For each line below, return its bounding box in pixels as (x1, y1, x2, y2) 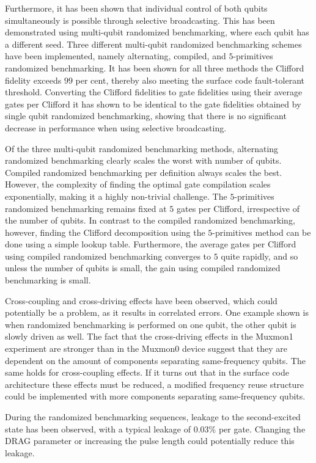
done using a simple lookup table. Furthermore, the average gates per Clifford (5, 238, 296, 250)
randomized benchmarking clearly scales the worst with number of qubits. (5, 154, 282, 167)
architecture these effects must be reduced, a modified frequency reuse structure (5, 377, 304, 390)
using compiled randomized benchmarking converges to (5, 249, 211, 262)
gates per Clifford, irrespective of (176, 202, 299, 214)
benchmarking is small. (5, 274, 91, 286)
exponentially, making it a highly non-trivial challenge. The (5, 189, 227, 202)
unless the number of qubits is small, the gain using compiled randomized (5, 261, 281, 274)
